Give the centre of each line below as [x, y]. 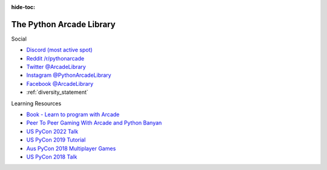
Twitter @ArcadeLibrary [56, 67]
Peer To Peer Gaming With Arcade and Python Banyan [94, 123]
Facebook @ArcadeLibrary [60, 83]
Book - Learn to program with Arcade [73, 114]
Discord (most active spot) [60, 50]
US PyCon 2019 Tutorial [56, 140]
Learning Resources [36, 103]
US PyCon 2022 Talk [52, 131]
